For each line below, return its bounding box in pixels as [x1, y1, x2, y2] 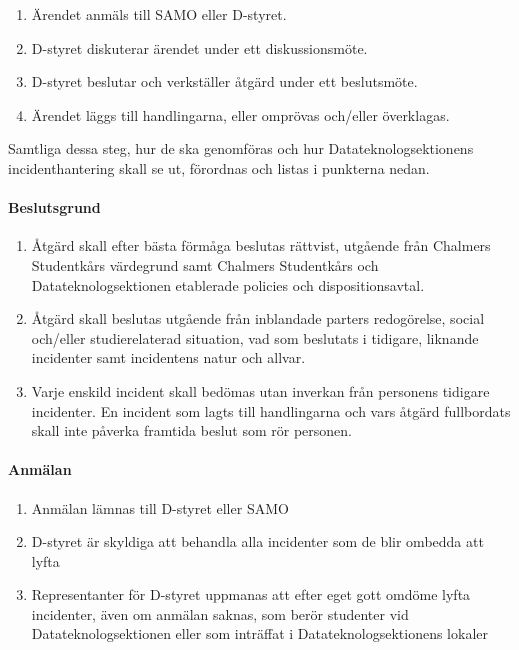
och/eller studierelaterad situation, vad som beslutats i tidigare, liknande [31, 327, 479, 348]
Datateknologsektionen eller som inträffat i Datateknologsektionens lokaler [31, 623, 488, 644]
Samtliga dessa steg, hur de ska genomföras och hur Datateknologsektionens [8, 138, 474, 159]
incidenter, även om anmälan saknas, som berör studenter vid [31, 603, 409, 624]
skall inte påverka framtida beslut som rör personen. [31, 420, 352, 441]
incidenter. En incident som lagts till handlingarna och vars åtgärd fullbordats [31, 400, 511, 421]
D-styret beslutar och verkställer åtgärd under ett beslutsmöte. [31, 71, 418, 92]
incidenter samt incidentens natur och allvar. [31, 347, 306, 368]
